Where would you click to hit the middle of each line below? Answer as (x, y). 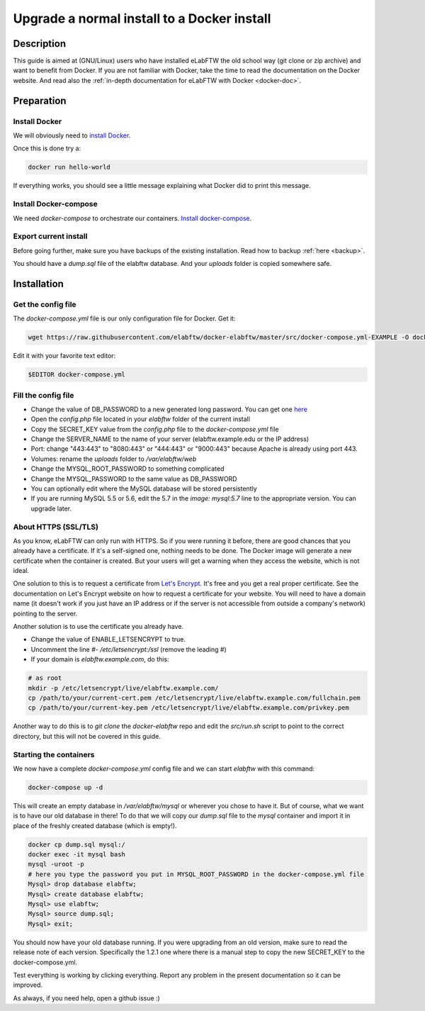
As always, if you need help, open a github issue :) (87, 998)
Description (40, 44)
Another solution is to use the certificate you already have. (98, 627)
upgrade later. (51, 508)
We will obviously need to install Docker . (72, 135)
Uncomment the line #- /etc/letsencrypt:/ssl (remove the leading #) (129, 649)
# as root (45, 678)
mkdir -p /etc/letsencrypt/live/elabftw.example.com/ (123, 688)
